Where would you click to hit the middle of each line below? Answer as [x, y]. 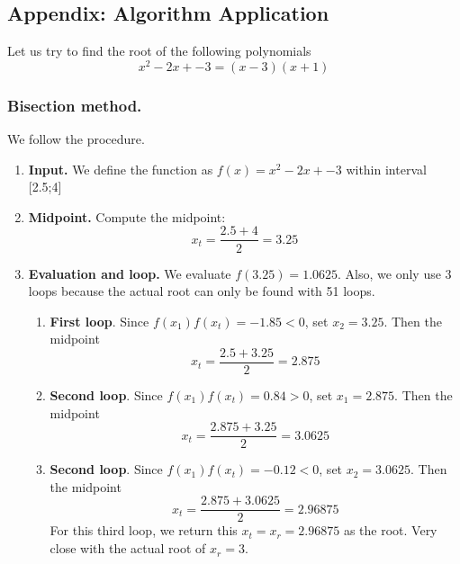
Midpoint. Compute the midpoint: [127, 216]
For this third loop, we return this [144, 530]
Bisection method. [75, 105]
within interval [386, 169]
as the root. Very [390, 530]
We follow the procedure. [76, 139]
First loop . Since [99, 321]
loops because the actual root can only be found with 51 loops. [202, 291]
